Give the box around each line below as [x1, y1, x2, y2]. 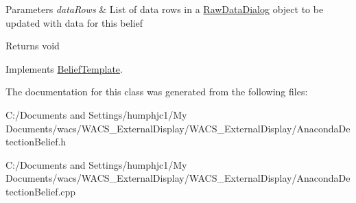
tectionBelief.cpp [5, 184, 76, 198]
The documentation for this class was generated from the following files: [5, 84, 308, 99]
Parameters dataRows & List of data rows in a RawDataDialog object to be [5, 2, 324, 16]
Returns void [5, 38, 60, 53]
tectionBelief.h [5, 134, 67, 149]
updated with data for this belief [5, 15, 143, 29]
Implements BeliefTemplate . [5, 61, 123, 75]
